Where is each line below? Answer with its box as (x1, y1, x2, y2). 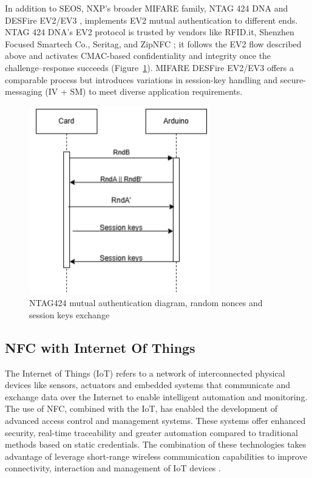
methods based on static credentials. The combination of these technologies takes (5, 438, 307, 451)
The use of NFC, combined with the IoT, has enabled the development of (5, 402, 278, 415)
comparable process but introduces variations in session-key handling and (5, 73, 278, 86)
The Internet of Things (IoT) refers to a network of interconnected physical (5, 366, 285, 379)
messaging (5, 85, 42, 98)
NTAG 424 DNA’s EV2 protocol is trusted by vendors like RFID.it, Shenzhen (5, 26, 294, 38)
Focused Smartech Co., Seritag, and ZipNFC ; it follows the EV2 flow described (5, 37, 302, 50)
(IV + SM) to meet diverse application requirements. (45, 85, 243, 98)
